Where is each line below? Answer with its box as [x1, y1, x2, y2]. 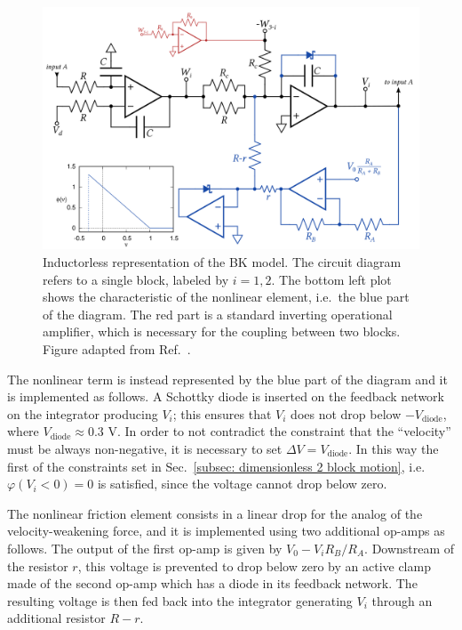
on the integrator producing [7, 404, 158, 423]
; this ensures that [172, 404, 272, 423]
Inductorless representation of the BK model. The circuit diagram [43, 253, 402, 271]
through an [371, 591, 433, 610]
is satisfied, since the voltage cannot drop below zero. [97, 474, 387, 493]
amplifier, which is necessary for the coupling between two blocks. [43, 322, 401, 341]
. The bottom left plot [271, 270, 392, 288]
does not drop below [291, 404, 402, 423]
